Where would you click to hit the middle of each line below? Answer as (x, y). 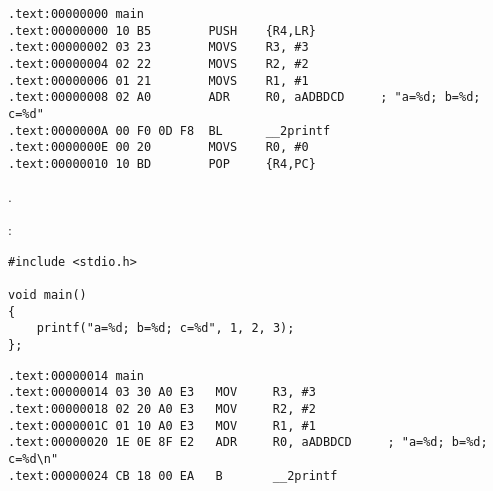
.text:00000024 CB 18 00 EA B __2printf (173, 475)
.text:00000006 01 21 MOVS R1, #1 (158, 80)
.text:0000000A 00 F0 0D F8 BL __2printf (169, 130)
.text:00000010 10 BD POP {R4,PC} (162, 163)
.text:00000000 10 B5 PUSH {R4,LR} (162, 30)
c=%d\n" (33, 458)
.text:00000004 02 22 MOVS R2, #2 (158, 63)
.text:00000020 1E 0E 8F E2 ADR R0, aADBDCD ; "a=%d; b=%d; (248, 442)
